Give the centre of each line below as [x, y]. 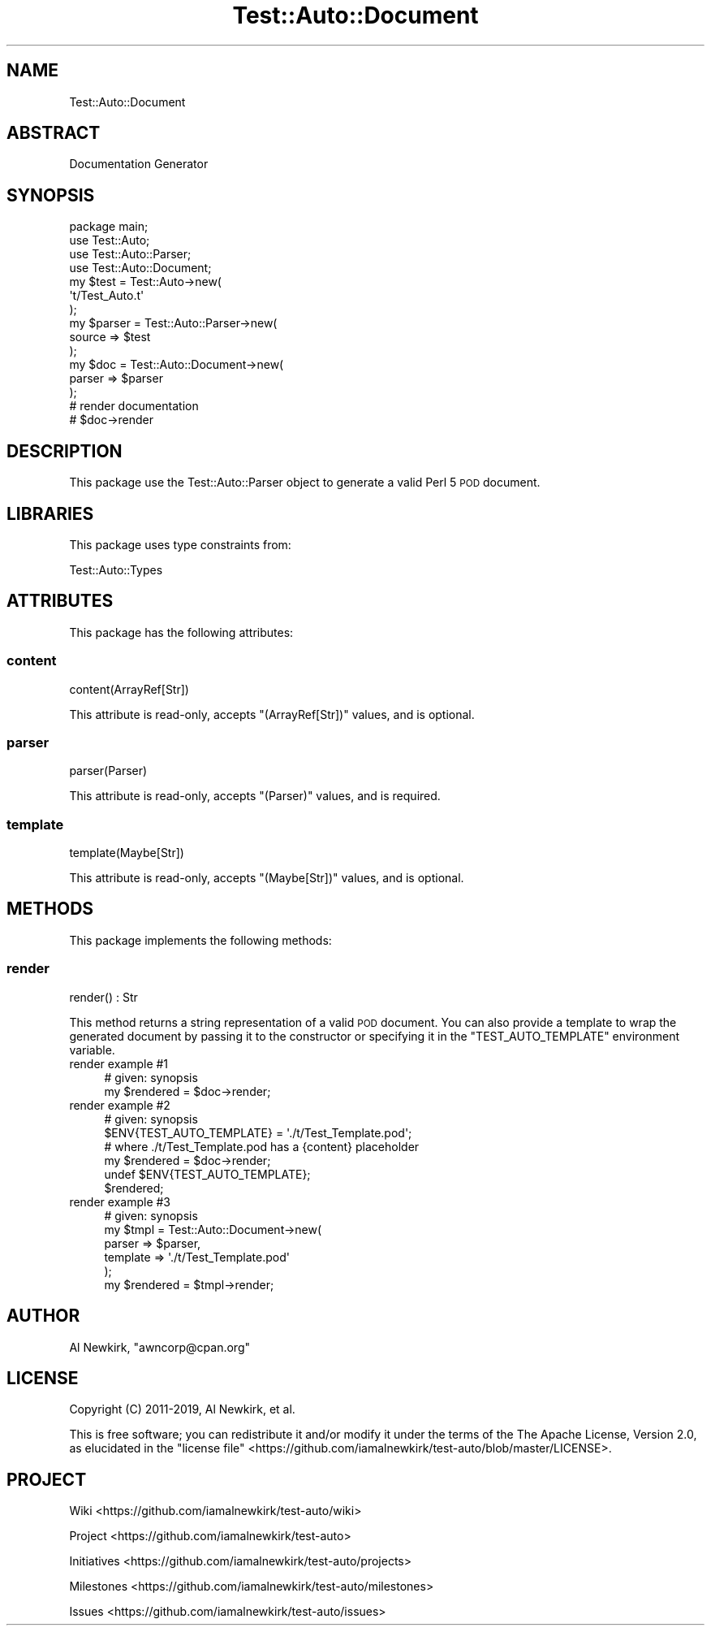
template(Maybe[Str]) [127, 853]
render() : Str [103, 997]
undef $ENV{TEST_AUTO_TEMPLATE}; [207, 1174]
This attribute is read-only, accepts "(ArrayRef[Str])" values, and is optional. [272, 714]
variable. [92, 1050]
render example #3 [120, 1201]
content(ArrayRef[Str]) [129, 689]
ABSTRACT [54, 133]
